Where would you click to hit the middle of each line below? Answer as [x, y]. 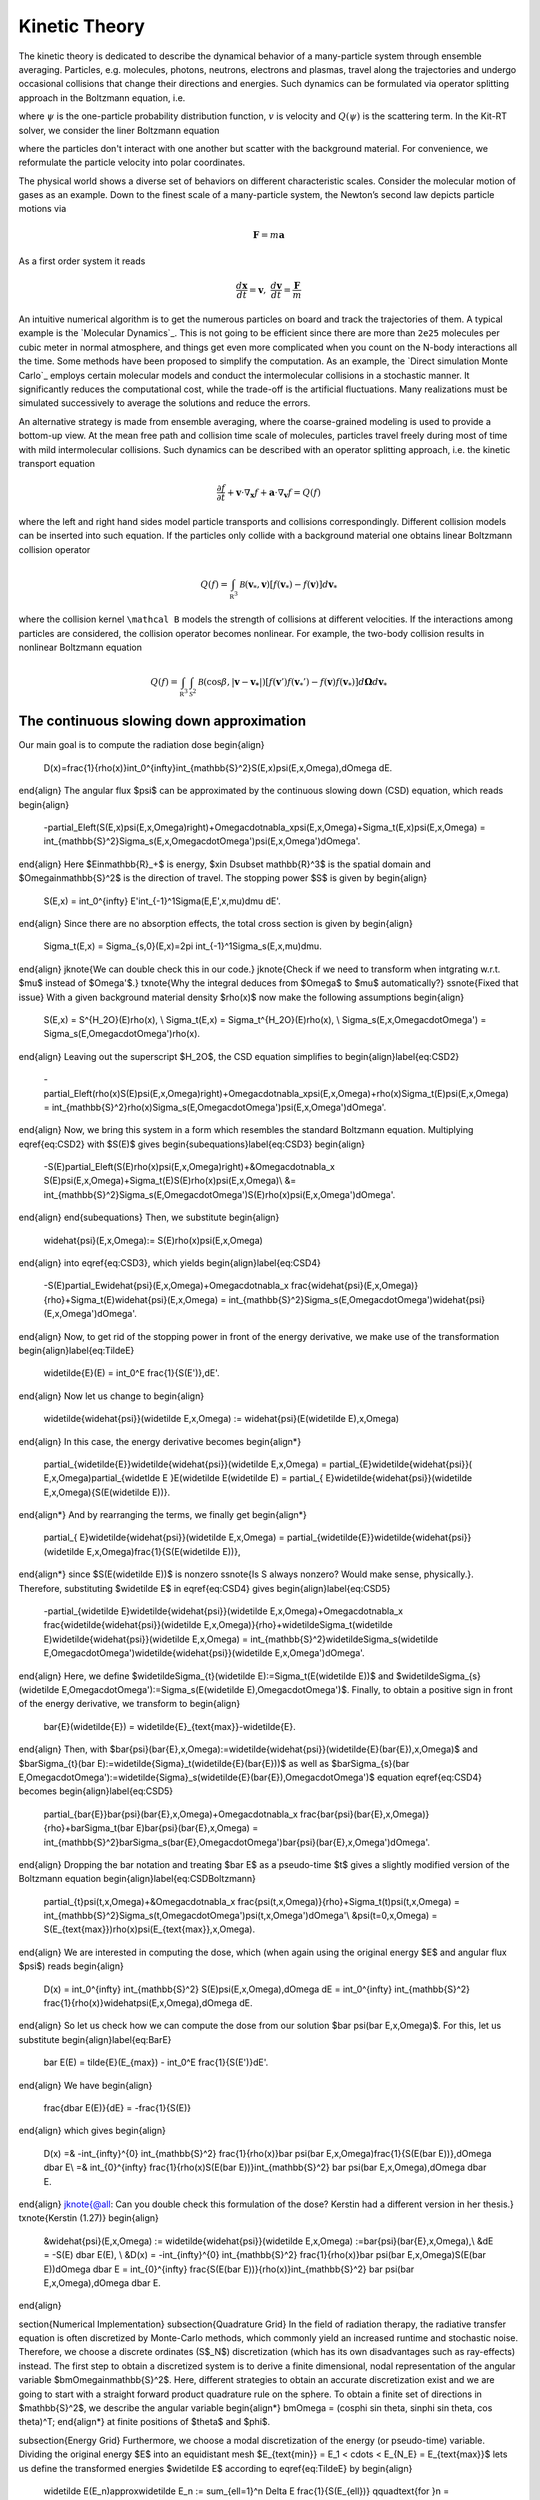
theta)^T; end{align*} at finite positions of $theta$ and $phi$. [144, 2422]
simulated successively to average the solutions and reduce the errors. [164, 403]
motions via [42, 209]
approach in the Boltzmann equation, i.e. [102, 97]
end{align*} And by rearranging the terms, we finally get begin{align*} [162, 1515]
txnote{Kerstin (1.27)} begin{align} [89, 2218]
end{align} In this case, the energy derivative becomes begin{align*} [160, 1441]
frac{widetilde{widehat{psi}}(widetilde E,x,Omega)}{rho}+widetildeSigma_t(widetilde [218, 1625]
